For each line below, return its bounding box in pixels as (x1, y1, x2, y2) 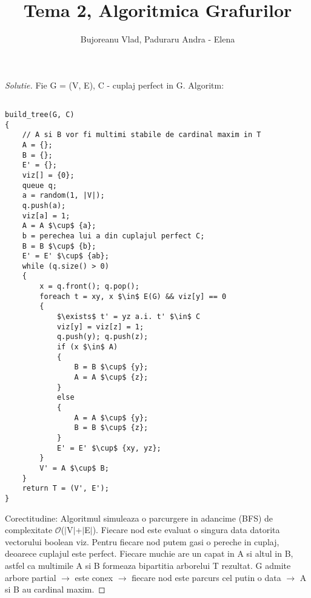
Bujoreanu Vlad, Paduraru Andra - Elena (80, 33, 235, 45)
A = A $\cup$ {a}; (22, 221, 96, 230)
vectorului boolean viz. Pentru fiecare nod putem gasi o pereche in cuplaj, (5, 535, 279, 548)
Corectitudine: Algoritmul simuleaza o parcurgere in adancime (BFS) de (5, 511, 273, 524)
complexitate (5, 523, 53, 536)
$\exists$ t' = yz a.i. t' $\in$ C (56, 312, 201, 321)
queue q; (22, 181, 57, 190)
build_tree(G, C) (5, 110, 75, 119)
